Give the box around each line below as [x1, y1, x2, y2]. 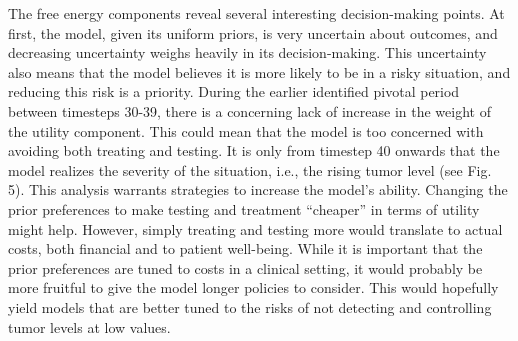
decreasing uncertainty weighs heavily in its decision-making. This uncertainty [8, 42, 487, 63]
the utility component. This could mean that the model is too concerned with [8, 120, 484, 141]
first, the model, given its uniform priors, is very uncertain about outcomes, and [8, 22, 498, 43]
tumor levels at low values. [8, 316, 171, 337]
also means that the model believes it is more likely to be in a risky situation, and [8, 61, 511, 82]
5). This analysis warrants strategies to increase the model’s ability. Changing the [8, 179, 508, 200]
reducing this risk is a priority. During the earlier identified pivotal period [8, 81, 460, 102]
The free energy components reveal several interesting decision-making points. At [8, 3, 505, 23]
